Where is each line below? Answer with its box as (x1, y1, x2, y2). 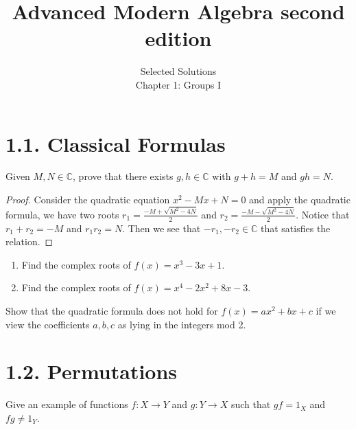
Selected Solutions (140, 64, 217, 78)
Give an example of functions (5, 397, 128, 411)
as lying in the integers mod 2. (117, 317, 246, 331)
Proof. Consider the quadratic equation (5, 192, 170, 207)
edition (145, 24, 212, 52)
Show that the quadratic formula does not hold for (5, 303, 218, 317)
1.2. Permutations (5, 357, 178, 385)
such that (230, 397, 271, 411)
